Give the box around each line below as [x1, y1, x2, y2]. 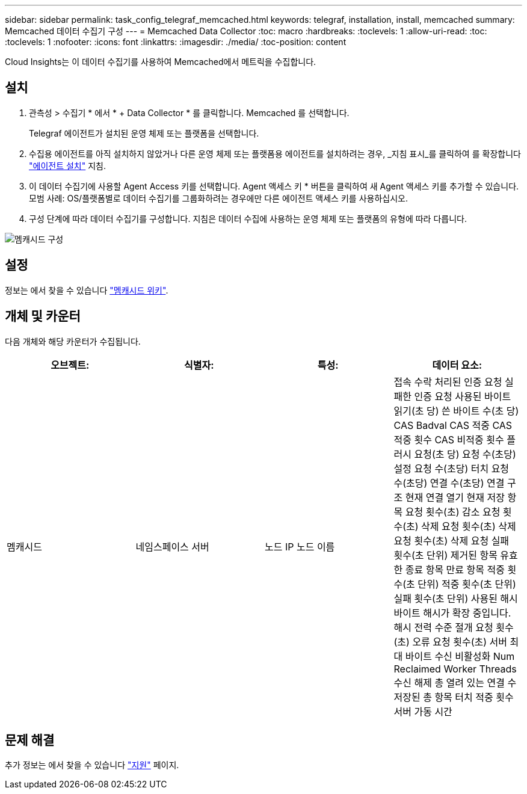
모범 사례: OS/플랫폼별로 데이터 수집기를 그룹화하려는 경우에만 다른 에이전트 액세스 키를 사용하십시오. [29, 192, 408, 203]
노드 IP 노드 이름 [265, 540, 335, 553]
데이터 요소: [432, 359, 482, 371]
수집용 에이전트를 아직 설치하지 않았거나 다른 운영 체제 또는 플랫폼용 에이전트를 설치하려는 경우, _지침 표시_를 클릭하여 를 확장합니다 [29, 148, 521, 159]
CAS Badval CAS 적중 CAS [393, 419, 513, 431]
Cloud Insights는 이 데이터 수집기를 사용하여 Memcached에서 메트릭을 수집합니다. [5, 57, 316, 67]
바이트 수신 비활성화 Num [405, 650, 515, 662]
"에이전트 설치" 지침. [29, 160, 106, 171]
